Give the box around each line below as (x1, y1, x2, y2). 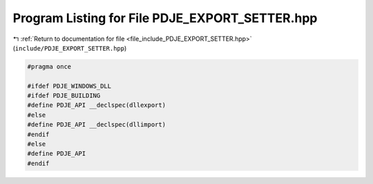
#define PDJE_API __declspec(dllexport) (27, 101, 166, 109)
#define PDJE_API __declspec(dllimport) (27, 121, 166, 129)
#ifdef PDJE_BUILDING (27, 92, 101, 100)
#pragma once (27, 62, 72, 71)
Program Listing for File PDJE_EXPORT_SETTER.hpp (12, 10, 318, 26)
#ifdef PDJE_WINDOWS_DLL (27, 82, 112, 90)
